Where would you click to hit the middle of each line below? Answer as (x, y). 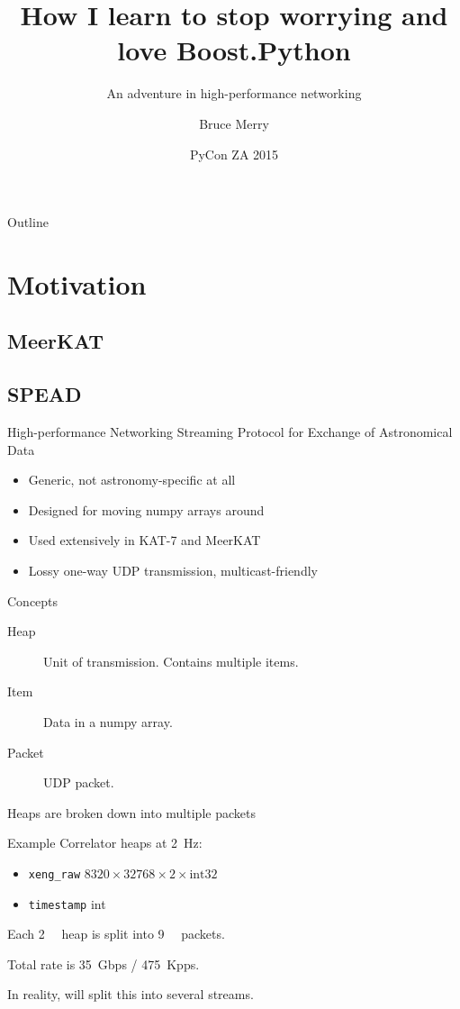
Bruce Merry (234, 123)
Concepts (33, 600)
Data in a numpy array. (108, 721)
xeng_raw (54, 874)
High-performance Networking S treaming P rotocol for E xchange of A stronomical (230, 432)
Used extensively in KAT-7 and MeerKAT (144, 540)
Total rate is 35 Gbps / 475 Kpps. (104, 964)
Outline (28, 222)
